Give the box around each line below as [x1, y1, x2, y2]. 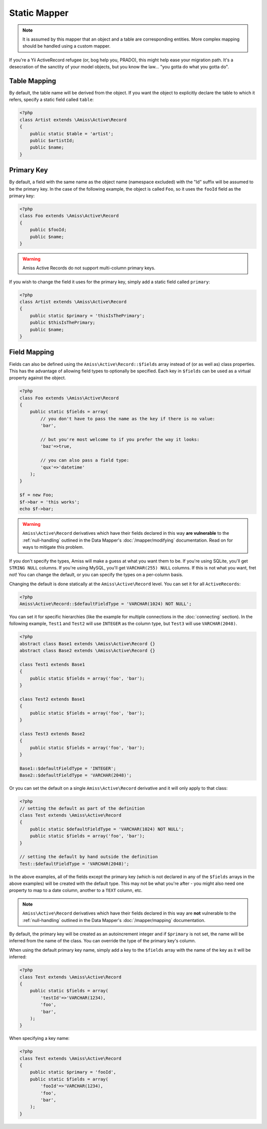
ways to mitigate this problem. [22, 544, 84, 550]
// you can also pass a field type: [40, 458, 130, 463]
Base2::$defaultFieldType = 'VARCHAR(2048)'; [19, 772, 132, 778]
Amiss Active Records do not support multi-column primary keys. [22, 265, 156, 271]
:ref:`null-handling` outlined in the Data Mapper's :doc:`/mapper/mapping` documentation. [22, 917, 206, 923]
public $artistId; [30, 138, 75, 143]
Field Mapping [9, 348, 54, 357]
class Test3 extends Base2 [19, 731, 85, 736]
